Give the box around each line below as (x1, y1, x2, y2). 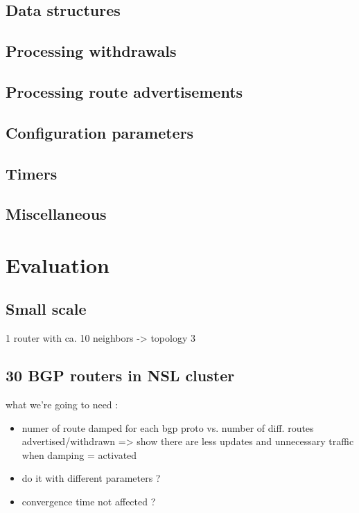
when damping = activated (21, 447, 137, 462)
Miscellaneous (6, 203, 107, 225)
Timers (6, 162, 58, 184)
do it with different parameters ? (21, 471, 161, 485)
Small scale (6, 298, 87, 320)
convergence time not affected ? (21, 494, 156, 509)
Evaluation (6, 250, 110, 279)
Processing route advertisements (6, 80, 243, 102)
